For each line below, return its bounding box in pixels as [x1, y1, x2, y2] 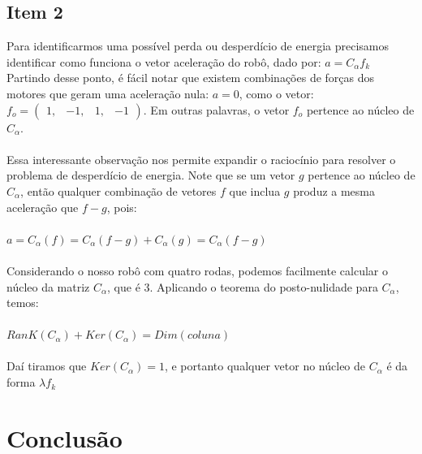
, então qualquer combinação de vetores [20, 182, 217, 199]
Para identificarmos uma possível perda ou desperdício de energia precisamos [6, 37, 390, 54]
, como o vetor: [239, 84, 314, 102]
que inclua [229, 182, 281, 199]
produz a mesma [293, 182, 376, 199]
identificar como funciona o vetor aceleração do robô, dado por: [6, 53, 321, 70]
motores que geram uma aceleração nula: [6, 84, 209, 102]
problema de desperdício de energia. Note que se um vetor [6, 166, 295, 184]
